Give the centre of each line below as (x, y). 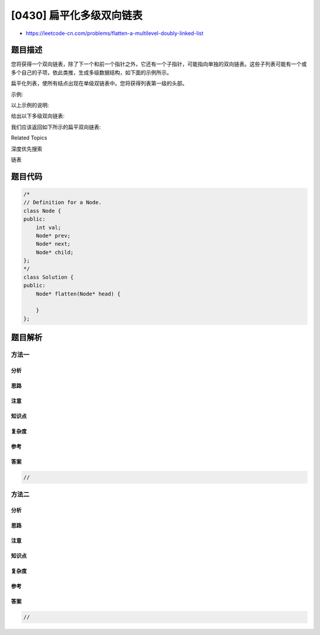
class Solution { (49, 277)
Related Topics (29, 138)
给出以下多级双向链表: (38, 116)
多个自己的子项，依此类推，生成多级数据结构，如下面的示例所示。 (91, 72)
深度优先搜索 (27, 149)
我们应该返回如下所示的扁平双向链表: (56, 127)
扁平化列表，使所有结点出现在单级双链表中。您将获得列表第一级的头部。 (99, 84)
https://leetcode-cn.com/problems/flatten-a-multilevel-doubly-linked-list (115, 33)
